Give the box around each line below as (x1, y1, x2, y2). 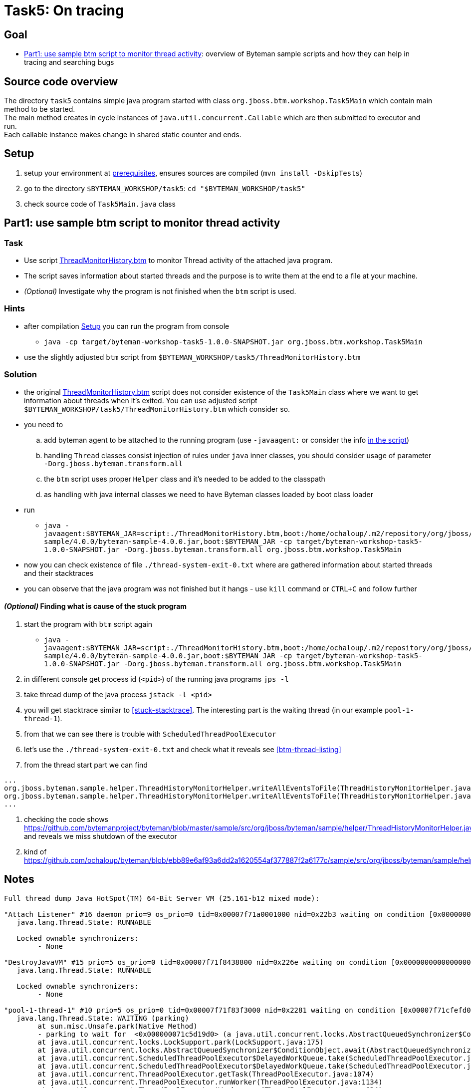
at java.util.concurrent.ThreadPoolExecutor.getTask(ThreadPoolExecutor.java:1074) (37, 1070, 374, 1078)
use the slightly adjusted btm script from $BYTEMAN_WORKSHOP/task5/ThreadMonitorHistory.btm (24, 352, 361, 361)
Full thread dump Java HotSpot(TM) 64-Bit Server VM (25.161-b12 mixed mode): (4, 894, 320, 902)
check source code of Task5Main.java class (24, 199, 176, 208)
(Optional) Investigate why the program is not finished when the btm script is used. (24, 287, 296, 296)
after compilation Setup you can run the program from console (24, 321, 230, 330)
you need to (24, 420, 63, 429)
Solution (4, 369, 37, 380)
